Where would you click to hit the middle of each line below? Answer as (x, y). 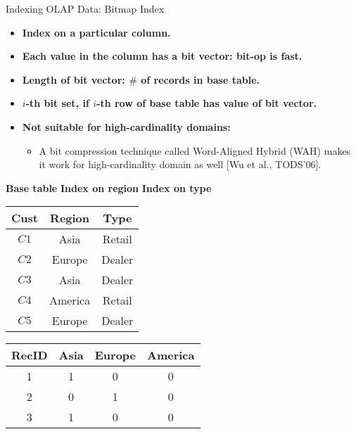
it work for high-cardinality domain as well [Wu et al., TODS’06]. (180, 164)
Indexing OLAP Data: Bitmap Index (85, 8)
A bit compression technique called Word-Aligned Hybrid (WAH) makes (195, 150)
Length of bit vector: (74, 79)
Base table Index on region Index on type (109, 187)
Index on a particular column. (96, 32)
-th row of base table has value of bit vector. (207, 103)
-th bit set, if (57, 103)
